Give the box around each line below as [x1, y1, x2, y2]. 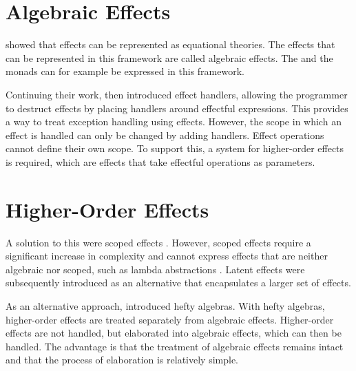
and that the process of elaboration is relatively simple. [6, 352, 238, 367]
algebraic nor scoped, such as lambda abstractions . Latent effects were [6, 262, 305, 276]
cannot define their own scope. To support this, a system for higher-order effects [6, 141, 344, 156]
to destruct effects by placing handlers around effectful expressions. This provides [6, 100, 348, 115]
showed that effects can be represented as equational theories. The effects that [6, 37, 335, 52]
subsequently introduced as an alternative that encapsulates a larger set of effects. [6, 275, 351, 290]
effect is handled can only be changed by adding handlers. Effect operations [6, 127, 324, 142]
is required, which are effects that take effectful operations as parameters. [6, 154, 315, 169]
